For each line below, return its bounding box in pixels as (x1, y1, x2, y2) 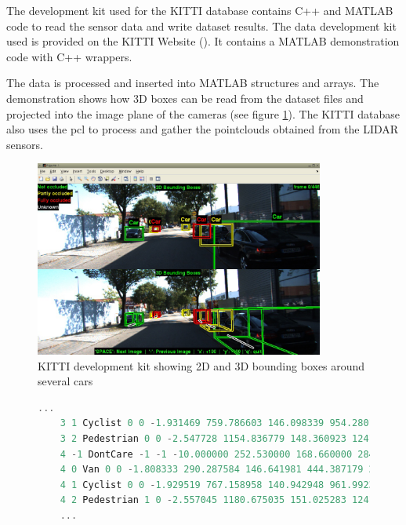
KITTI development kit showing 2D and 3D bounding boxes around (38, 357, 365, 374)
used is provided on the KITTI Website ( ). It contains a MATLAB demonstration (6, 33, 400, 49)
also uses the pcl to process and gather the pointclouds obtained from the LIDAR (6, 121, 399, 137)
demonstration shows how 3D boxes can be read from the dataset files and (6, 89, 364, 106)
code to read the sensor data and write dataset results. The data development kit (6, 17, 397, 34)
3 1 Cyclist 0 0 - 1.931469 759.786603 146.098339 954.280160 (60, 417, 386, 429)
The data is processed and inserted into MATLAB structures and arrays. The (6, 75, 379, 91)
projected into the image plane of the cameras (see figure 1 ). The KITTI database (6, 105, 400, 122)
